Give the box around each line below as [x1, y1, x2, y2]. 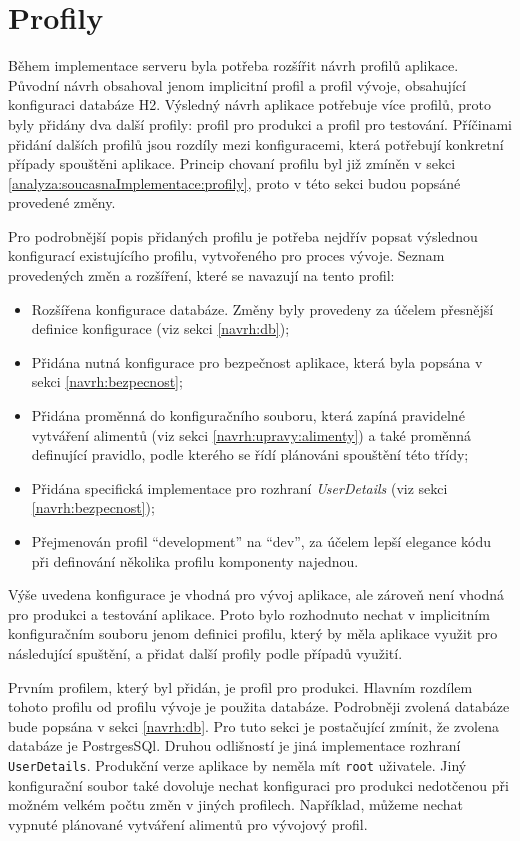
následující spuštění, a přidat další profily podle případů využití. [8, 642, 403, 663]
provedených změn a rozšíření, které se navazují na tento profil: [8, 265, 395, 286]
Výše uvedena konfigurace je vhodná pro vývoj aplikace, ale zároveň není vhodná [8, 584, 505, 605]
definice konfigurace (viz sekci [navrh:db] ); [31, 318, 290, 339]
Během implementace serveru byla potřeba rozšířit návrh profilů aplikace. [8, 55, 459, 76]
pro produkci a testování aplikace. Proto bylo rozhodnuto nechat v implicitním [8, 603, 490, 624]
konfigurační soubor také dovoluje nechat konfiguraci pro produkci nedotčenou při [8, 774, 509, 795]
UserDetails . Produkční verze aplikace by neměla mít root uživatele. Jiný [8, 754, 467, 775]
